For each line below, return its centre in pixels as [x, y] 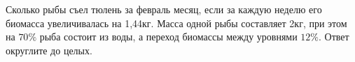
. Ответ [334, 37]
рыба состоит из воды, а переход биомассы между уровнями [168, 37]
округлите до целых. [49, 50]
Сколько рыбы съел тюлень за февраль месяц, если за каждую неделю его [164, 9]
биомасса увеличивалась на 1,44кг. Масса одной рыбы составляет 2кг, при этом [176, 23]
